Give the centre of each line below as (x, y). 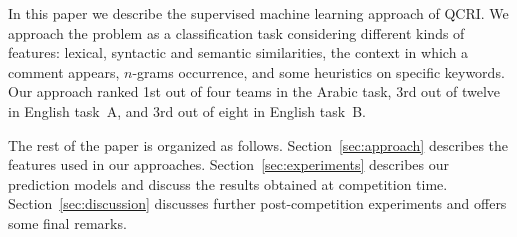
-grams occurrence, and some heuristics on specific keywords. (318, 71)
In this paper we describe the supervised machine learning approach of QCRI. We (258, 13)
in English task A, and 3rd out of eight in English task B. (187, 110)
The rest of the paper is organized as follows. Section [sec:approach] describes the (258, 144)
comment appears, (64, 71)
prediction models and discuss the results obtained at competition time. (228, 183)
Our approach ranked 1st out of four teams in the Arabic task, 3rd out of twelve (254, 91)
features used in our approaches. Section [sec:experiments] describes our (229, 164)
